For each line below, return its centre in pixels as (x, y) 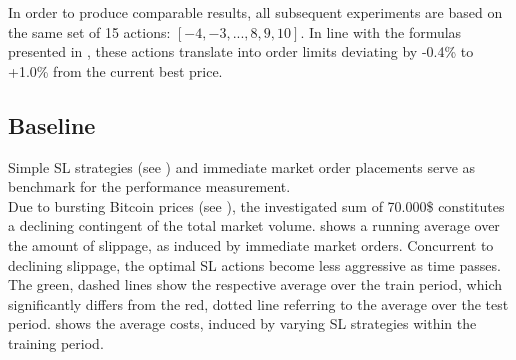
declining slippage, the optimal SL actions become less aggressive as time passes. (254, 264)
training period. (56, 342)
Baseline (52, 124)
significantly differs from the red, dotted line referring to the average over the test (258, 303)
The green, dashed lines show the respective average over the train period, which (255, 284)
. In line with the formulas (381, 31)
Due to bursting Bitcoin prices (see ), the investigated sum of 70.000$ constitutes (256, 205)
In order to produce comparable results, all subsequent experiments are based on (255, 12)
